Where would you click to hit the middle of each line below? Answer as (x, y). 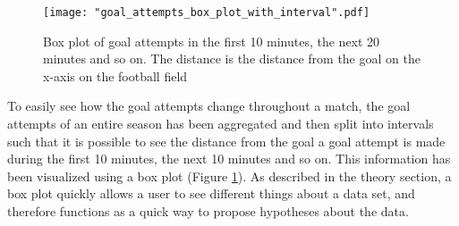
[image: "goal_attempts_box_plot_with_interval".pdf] (207, 13)
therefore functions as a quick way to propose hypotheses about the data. (208, 211)
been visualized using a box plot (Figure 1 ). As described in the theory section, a (229, 176)
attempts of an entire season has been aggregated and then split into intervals (221, 124)
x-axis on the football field (115, 75)
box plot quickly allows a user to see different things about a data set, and (211, 193)
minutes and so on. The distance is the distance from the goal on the (232, 59)
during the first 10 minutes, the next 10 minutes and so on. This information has (229, 159)
